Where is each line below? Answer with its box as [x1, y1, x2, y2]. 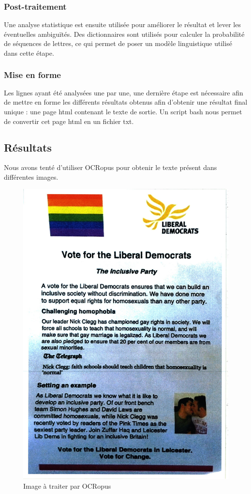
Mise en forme [4, 68, 61, 80]
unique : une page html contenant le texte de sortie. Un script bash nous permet [4, 107, 242, 116]
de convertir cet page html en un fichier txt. [4, 116, 134, 126]
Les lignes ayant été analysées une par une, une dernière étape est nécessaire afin [4, 87, 243, 97]
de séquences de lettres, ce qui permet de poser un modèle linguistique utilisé [4, 38, 232, 48]
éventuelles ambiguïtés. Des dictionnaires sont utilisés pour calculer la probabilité [4, 29, 245, 39]
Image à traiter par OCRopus [23, 480, 111, 491]
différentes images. [4, 171, 59, 182]
